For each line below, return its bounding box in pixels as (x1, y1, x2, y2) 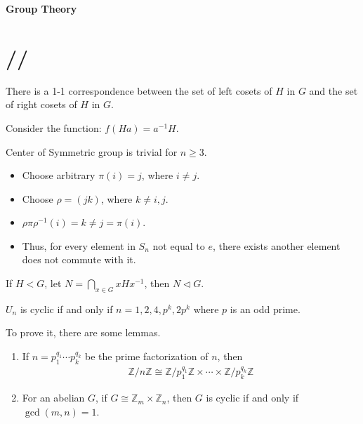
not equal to (152, 238, 205, 253)
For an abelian (22, 390, 85, 405)
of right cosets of (6, 97, 77, 112)
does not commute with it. (22, 252, 136, 267)
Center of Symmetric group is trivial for (6, 144, 178, 159)
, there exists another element (213, 238, 341, 253)
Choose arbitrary (22, 168, 95, 183)
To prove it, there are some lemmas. (6, 325, 161, 340)
